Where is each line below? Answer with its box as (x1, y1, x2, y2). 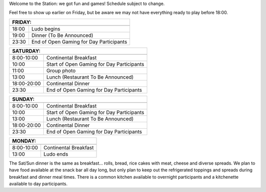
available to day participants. (9, 181, 67, 187)
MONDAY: (12, 137, 36, 144)
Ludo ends (43, 150, 68, 157)
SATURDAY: (12, 47, 40, 54)
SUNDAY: (12, 96, 34, 103)
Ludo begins (31, 25, 61, 32)
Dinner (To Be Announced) (31, 32, 94, 39)
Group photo (46, 67, 76, 74)
